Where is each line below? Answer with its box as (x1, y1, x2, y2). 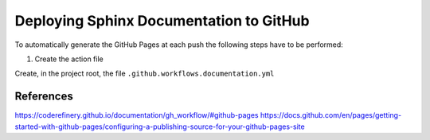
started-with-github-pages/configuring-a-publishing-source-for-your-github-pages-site (14, 122, 306, 131)
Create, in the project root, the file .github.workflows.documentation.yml (14, 68, 275, 79)
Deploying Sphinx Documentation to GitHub (14, 12, 310, 29)
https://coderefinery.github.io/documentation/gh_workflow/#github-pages (14, 111, 259, 120)
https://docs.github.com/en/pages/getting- (260, 111, 402, 120)
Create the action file (34, 54, 104, 64)
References (14, 90, 73, 103)
